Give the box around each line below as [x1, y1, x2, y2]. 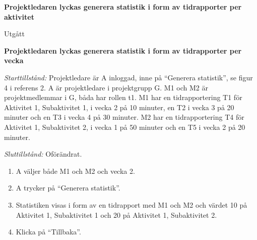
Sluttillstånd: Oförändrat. [4, 149, 82, 159]
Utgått [4, 28, 25, 39]
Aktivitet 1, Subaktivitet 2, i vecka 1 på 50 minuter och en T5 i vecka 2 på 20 [4, 121, 245, 132]
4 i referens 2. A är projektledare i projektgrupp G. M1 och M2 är [4, 82, 208, 92]
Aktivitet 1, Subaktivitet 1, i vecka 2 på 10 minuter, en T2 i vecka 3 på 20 [4, 102, 234, 112]
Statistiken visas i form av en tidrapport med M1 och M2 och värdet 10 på [16, 199, 247, 210]
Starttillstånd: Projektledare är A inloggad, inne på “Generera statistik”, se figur [4, 72, 253, 82]
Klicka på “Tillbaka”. [16, 226, 81, 237]
